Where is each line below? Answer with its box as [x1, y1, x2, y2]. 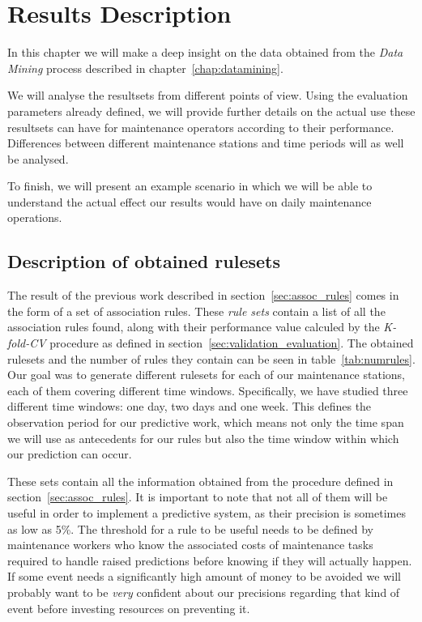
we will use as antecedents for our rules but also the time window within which [7, 429, 399, 446]
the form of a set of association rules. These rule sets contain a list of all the [7, 302, 386, 319]
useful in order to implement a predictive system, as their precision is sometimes [7, 504, 406, 521]
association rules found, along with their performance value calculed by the [7, 318, 380, 335]
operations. [7, 209, 62, 226]
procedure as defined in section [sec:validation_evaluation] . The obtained [49, 334, 414, 351]
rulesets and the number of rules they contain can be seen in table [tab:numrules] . [7, 350, 416, 367]
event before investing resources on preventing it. [7, 599, 250, 616]
